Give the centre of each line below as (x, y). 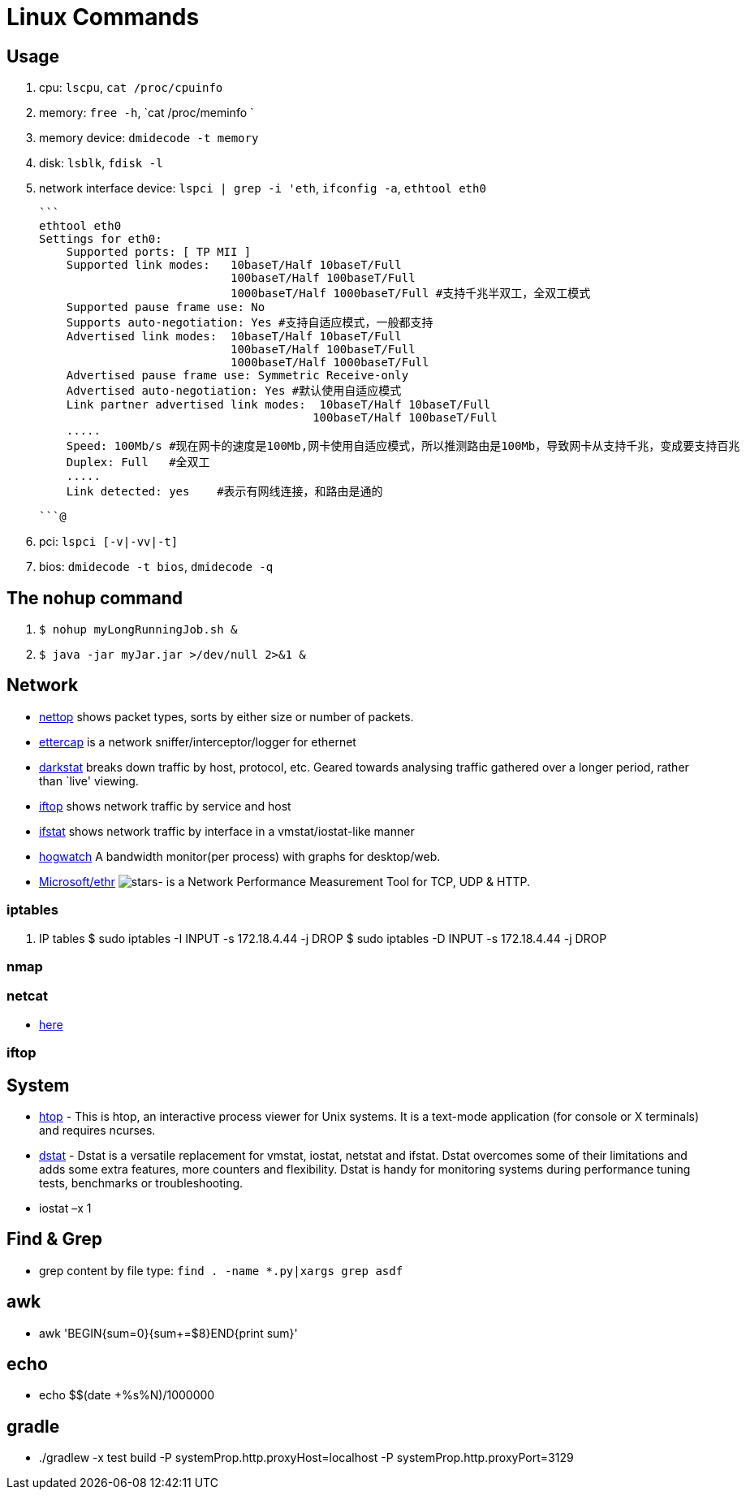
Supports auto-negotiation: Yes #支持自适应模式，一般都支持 (250, 323)
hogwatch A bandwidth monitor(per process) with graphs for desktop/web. (240, 856)
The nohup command (95, 598)
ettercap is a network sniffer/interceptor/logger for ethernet (198, 742)
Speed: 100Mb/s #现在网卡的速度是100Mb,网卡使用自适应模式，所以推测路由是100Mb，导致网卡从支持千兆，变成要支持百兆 (403, 446)
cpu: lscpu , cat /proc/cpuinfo (131, 88)
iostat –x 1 (65, 1208)
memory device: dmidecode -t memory (149, 138)
